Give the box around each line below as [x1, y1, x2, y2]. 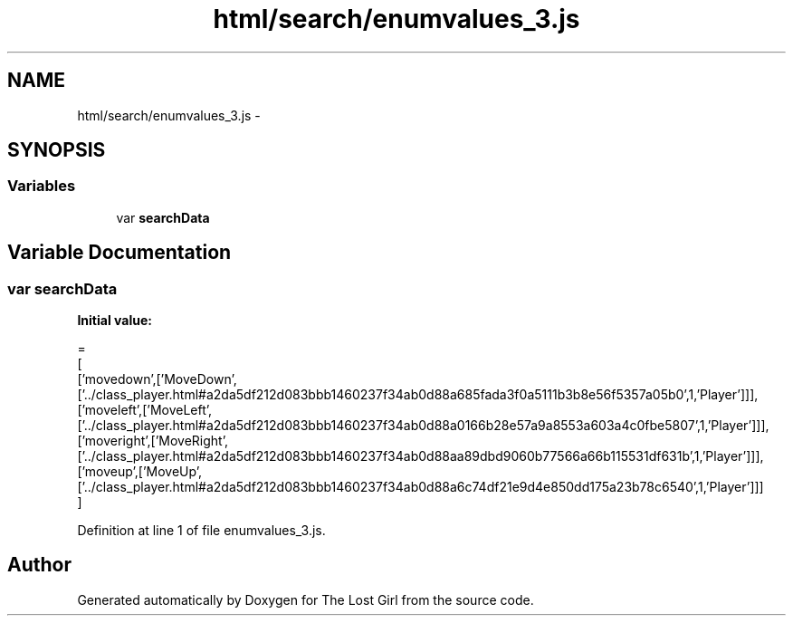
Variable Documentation [7, 241, 232, 264]
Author [7, 553, 72, 577]
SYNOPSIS [7, 139, 106, 162]
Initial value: [77, 312, 152, 329]
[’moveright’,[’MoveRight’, [77, 433, 228, 449]
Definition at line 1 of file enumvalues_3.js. [77, 522, 326, 539]
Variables [7, 177, 76, 196]
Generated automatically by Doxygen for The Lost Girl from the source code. [77, 591, 534, 608]
